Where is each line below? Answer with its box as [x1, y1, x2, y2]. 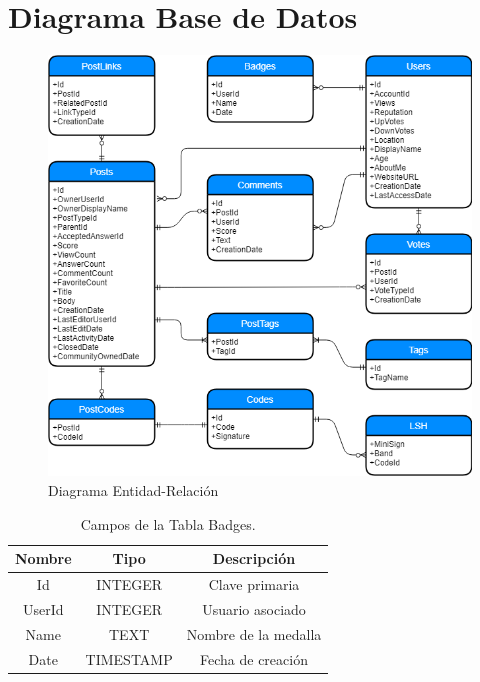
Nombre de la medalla [186, 623, 322, 644]
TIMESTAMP [85, 648, 173, 669]
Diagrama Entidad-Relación [48, 480, 219, 501]
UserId [23, 598, 64, 619]
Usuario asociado [202, 598, 306, 619]
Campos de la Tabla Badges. [80, 513, 256, 534]
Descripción [212, 548, 296, 569]
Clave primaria [208, 574, 300, 595]
